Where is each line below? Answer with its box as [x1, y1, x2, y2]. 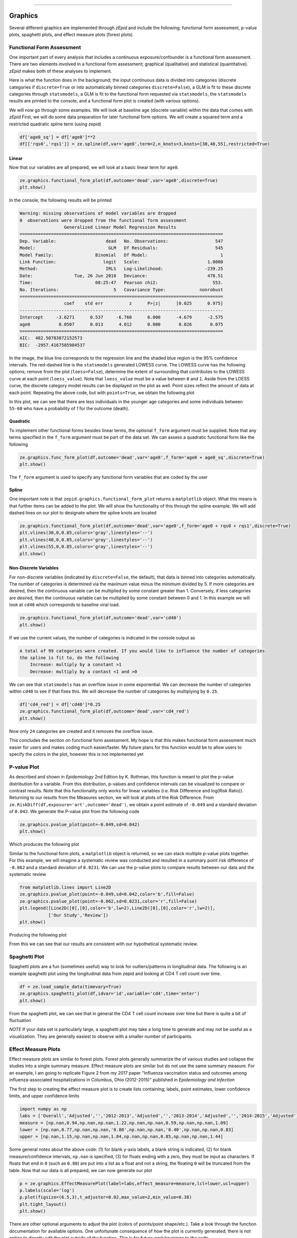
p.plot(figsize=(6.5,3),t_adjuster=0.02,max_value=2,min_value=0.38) [19, 1194, 192, 1200]
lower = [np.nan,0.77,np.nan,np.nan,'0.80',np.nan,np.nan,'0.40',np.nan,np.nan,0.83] [19, 1127, 234, 1133]
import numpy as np [19, 1106, 67, 1112]
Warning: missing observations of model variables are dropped [19, 210, 177, 216]
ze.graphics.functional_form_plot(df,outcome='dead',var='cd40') [19, 615, 182, 621]
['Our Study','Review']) [48, 912, 109, 918]
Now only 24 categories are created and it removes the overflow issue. [9, 728, 154, 734]
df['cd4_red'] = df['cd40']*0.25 [19, 702, 101, 708]
